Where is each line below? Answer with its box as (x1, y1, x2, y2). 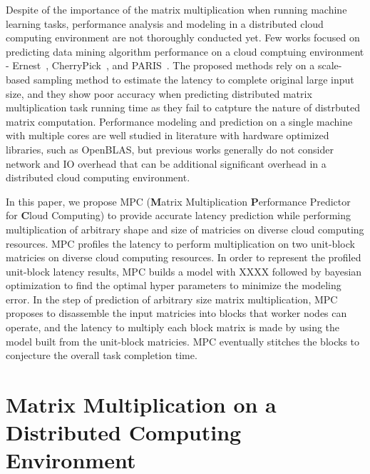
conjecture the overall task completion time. (6, 348, 197, 363)
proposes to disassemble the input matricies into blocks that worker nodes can (6, 306, 347, 321)
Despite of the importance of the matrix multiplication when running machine (6, 2, 347, 16)
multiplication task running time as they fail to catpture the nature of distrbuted (6, 100, 361, 115)
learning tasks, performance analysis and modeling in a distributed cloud (6, 16, 324, 31)
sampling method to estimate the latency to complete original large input (33, 71, 354, 86)
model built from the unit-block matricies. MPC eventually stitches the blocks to (6, 333, 360, 348)
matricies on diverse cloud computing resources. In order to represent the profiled (6, 250, 361, 265)
